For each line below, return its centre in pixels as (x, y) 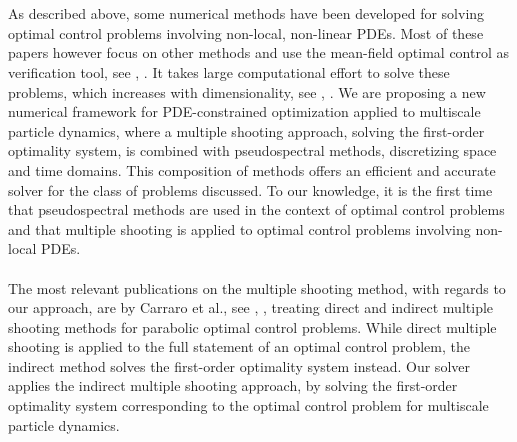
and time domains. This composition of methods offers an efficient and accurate (252, 169)
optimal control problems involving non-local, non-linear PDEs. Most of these (246, 32)
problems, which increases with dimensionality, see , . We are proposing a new (247, 91)
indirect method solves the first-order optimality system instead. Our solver (239, 365)
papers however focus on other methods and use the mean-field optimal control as (259, 52)
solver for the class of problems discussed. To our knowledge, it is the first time (250, 189)
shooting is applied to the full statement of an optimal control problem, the (239, 346)
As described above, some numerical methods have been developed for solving (246, 13)
